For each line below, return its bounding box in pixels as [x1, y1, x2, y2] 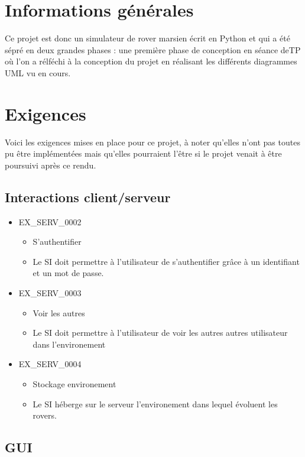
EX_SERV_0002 [18, 215, 82, 228]
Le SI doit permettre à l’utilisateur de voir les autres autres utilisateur [33, 326, 288, 339]
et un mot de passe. [33, 267, 104, 279]
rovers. [33, 409, 57, 422]
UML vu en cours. [5, 66, 71, 79]
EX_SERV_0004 [18, 358, 82, 370]
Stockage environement [33, 377, 116, 390]
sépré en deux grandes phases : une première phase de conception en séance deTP [5, 43, 301, 56]
